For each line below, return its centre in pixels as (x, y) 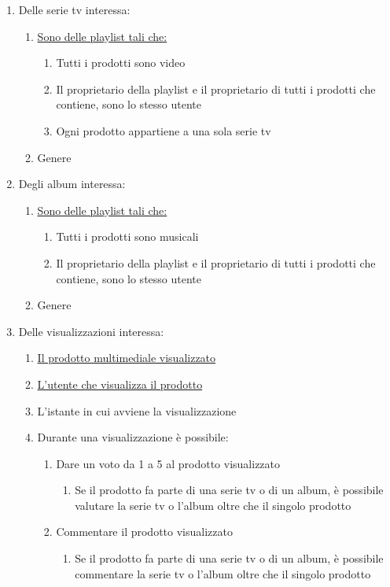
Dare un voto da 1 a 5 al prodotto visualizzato (168, 463)
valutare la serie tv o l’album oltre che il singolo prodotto (213, 505)
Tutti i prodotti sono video (121, 63)
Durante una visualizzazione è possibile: (133, 437)
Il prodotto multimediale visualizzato (127, 358)
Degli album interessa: (72, 184)
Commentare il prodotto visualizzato (144, 532)
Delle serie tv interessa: (74, 9)
